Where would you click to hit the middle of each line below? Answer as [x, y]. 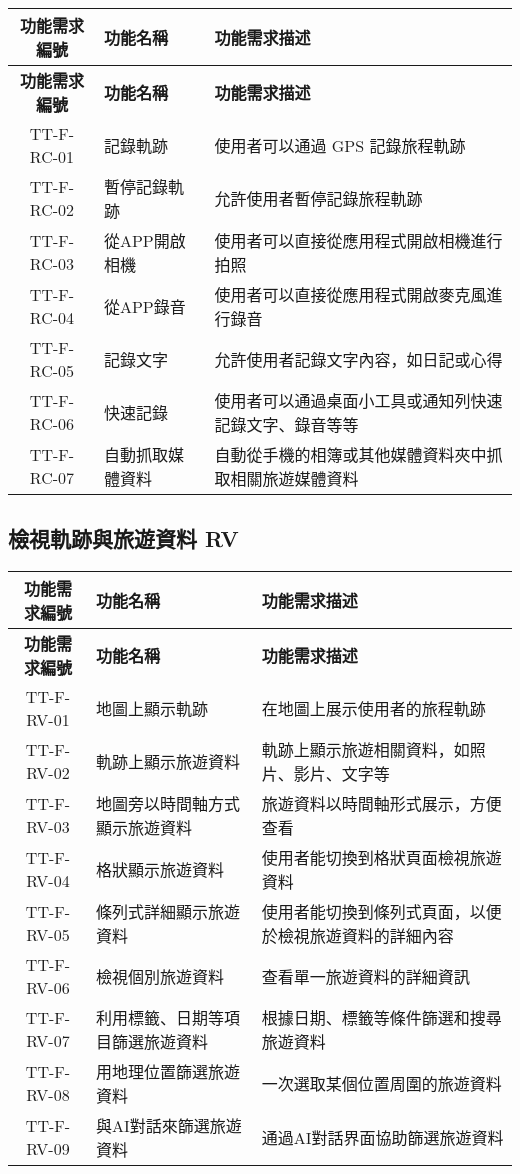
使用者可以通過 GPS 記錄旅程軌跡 [340, 145]
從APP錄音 [144, 306]
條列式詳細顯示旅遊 [167, 912]
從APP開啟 [144, 240]
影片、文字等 [341, 774]
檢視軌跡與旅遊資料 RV [123, 538]
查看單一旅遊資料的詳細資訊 [365, 977]
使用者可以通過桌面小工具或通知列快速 [358, 400]
